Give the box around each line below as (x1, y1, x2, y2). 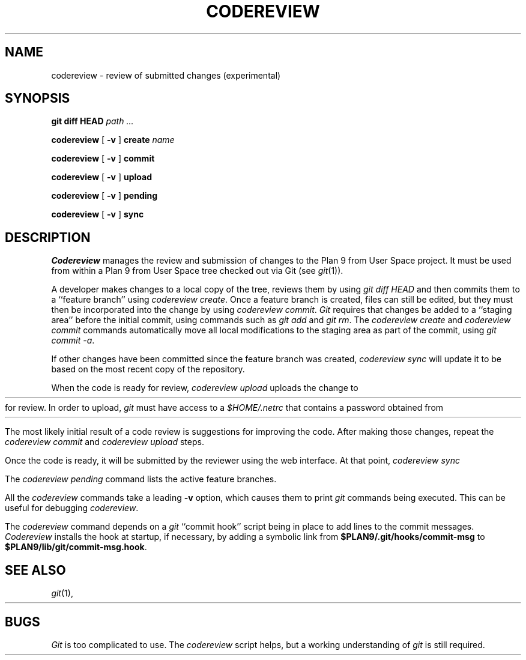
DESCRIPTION (5, 229, 91, 245)
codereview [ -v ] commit (51, 153, 155, 164)
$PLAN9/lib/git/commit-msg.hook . (5, 542, 147, 553)
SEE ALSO (5, 562, 66, 578)
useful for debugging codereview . (5, 503, 139, 513)
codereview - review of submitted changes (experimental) (51, 70, 281, 80)
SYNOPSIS (5, 91, 70, 106)
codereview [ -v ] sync (51, 209, 144, 220)
